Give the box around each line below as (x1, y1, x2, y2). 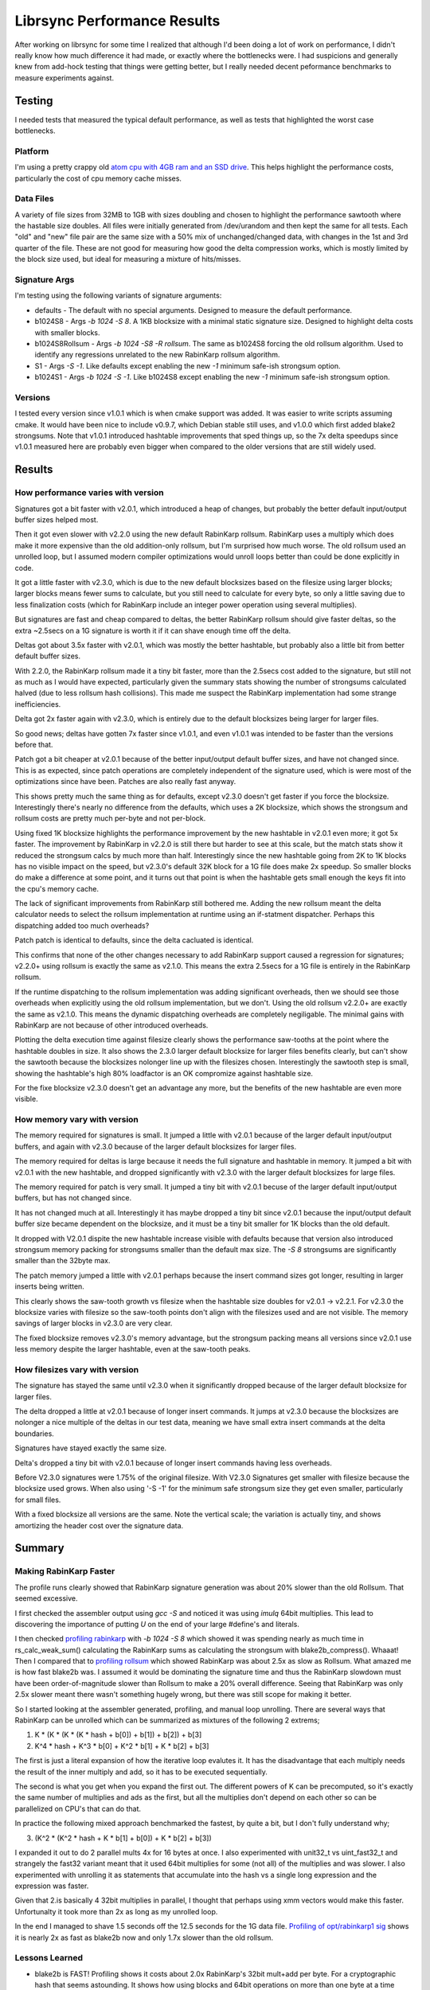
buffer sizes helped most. (14, 514, 99, 525)
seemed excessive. (14, 1594, 78, 1603)
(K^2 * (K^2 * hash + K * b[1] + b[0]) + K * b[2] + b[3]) (34, 1833, 213, 1843)
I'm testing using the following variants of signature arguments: (14, 291, 222, 300)
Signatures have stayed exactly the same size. (14, 1443, 167, 1453)
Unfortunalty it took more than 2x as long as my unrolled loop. (14, 1906, 218, 1916)
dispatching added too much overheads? (14, 920, 150, 931)
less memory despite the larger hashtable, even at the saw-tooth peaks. (14, 1344, 251, 1354)
